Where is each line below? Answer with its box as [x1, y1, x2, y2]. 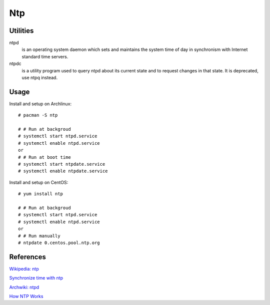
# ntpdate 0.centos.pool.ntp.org [18, 240, 100, 246]
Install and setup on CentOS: [9, 179, 68, 185]
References [9, 253, 46, 261]
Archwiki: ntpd [9, 284, 39, 290]
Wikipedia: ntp [9, 266, 39, 272]
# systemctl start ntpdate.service [18, 161, 105, 167]
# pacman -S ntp [18, 112, 58, 118]
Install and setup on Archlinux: [9, 100, 72, 107]
